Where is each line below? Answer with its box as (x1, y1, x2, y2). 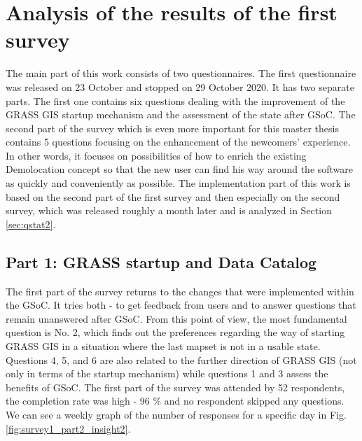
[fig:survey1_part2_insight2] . (6, 421, 131, 435)
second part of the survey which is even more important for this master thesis (6, 120, 339, 135)
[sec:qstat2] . (6, 216, 56, 231)
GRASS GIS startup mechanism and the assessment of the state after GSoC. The (6, 107, 356, 122)
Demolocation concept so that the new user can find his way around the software (6, 162, 354, 176)
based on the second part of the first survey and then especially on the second (6, 189, 340, 204)
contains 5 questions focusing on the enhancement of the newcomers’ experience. (6, 134, 351, 149)
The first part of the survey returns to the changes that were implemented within (6, 283, 354, 298)
